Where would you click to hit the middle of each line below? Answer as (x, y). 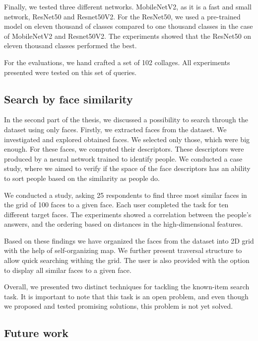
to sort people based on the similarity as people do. (82, 178)
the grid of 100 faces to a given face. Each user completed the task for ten (116, 205)
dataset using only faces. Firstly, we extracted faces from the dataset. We (115, 129)
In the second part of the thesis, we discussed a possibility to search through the (126, 120)
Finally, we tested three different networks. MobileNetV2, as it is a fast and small (128, 6)
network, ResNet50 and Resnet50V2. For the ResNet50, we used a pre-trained (122, 16)
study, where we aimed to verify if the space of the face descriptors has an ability (127, 168)
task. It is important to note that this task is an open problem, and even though (126, 296)
